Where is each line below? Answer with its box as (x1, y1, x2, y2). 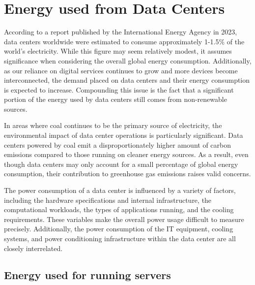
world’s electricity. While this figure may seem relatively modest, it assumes (4, 46, 232, 56)
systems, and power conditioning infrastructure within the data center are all (4, 233, 236, 243)
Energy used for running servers (4, 267, 171, 282)
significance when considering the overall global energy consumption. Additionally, (4, 55, 252, 65)
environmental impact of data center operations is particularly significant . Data (4, 130, 243, 140)
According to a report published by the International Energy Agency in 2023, (4, 27, 237, 37)
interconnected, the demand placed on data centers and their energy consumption (4, 75, 250, 85)
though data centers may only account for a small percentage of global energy (4, 158, 238, 169)
